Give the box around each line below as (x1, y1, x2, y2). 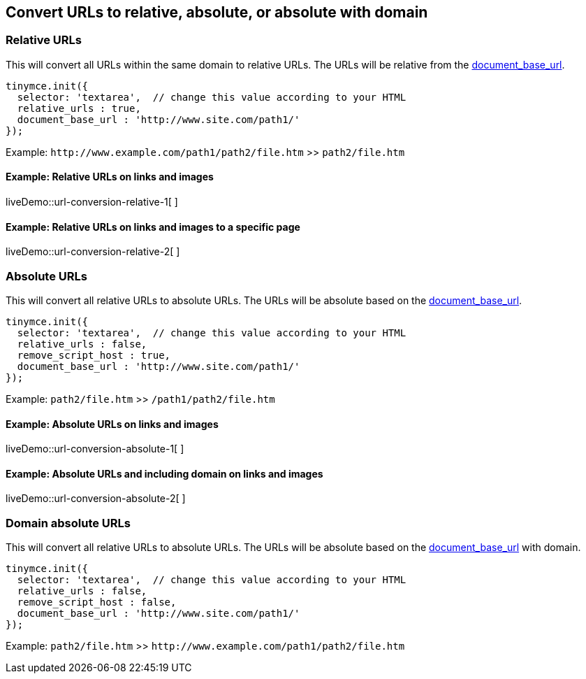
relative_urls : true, (17, 102, 141, 114)
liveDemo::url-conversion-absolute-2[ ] (6, 492, 186, 505)
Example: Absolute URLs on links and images (6, 417, 219, 430)
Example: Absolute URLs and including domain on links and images (6, 467, 323, 480)
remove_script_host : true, (17, 349, 171, 361)
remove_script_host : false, (17, 596, 177, 608)
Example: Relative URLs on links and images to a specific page (6, 220, 300, 233)
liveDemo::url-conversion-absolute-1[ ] (6, 443, 184, 455)
